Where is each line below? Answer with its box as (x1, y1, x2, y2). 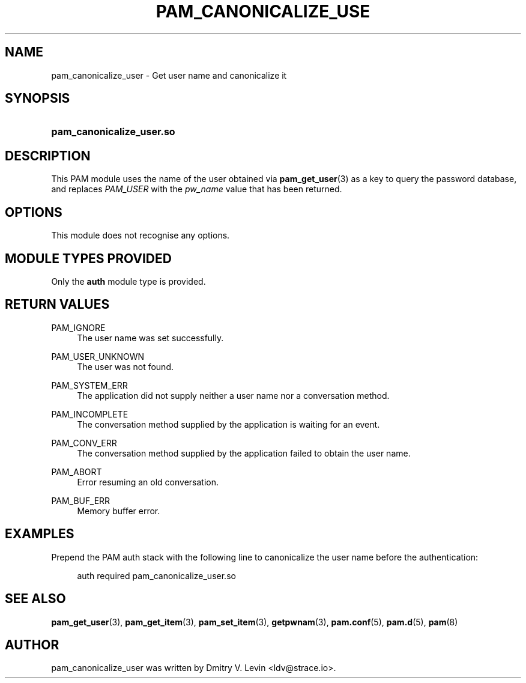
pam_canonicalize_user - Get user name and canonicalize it (51, 70, 287, 80)
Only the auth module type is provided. (51, 276, 206, 287)
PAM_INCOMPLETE (51, 408, 128, 419)
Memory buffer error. (77, 505, 160, 516)
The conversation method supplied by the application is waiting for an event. (77, 419, 380, 430)
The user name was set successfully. (77, 332, 224, 343)
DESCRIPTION (5, 148, 91, 163)
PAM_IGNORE (51, 322, 106, 333)
